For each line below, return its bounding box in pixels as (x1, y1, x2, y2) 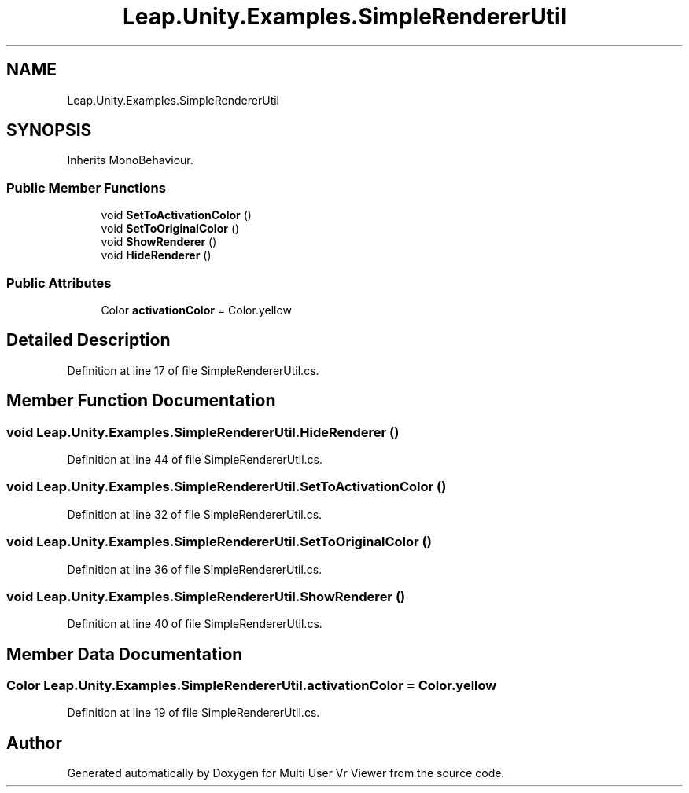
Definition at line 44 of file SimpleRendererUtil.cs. (67, 453, 323, 466)
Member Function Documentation (6, 391, 276, 411)
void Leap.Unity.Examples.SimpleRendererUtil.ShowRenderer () (6, 588, 406, 604)
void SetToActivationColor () (101, 208, 252, 222)
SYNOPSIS (6, 120, 92, 141)
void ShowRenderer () (101, 235, 217, 249)
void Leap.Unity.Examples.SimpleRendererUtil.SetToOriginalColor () (6, 534, 432, 550)
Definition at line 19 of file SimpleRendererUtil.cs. (67, 706, 320, 720)
